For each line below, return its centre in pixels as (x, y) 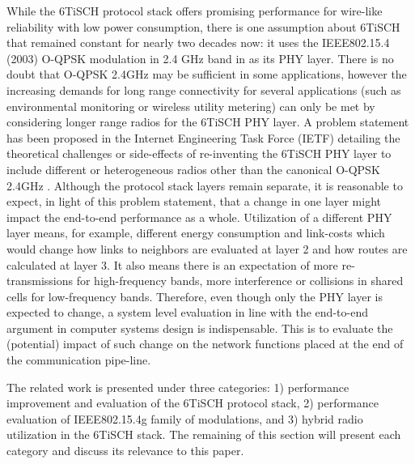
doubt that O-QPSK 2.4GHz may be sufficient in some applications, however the (207, 74)
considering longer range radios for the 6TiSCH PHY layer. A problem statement (208, 122)
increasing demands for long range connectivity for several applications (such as (204, 89)
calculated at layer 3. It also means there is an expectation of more (172, 264)
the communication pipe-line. (79, 360)
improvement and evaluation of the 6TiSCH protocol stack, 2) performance (193, 403)
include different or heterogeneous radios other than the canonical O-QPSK (193, 169)
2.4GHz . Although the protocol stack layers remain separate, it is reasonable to (205, 185)
